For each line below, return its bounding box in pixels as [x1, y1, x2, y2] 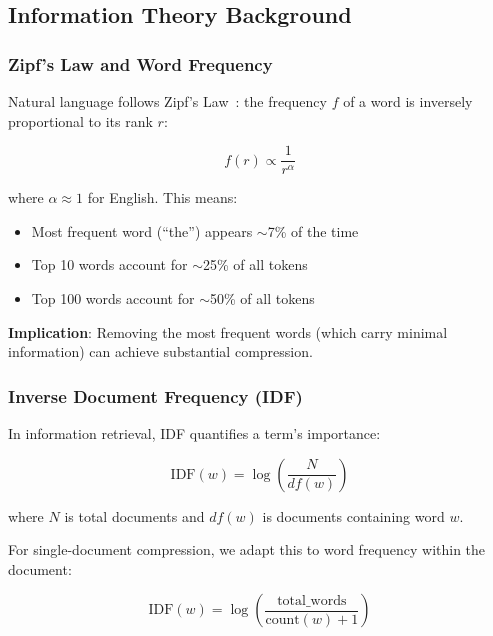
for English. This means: [87, 187, 238, 208]
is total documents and [64, 505, 205, 526]
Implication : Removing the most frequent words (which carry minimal [8, 321, 448, 342]
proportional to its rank [8, 110, 153, 131]
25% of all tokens [203, 254, 308, 275]
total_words [277, 593, 347, 608]
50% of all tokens [210, 288, 315, 309]
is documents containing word [262, 505, 445, 526]
